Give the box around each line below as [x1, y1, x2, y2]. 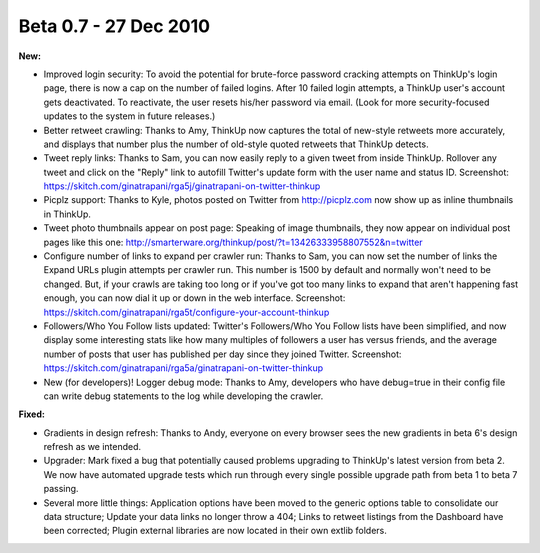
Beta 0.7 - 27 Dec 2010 [18, 15, 210, 37]
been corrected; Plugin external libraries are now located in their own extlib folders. [43, 525, 387, 537]
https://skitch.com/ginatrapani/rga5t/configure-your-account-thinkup [43, 306, 330, 318]
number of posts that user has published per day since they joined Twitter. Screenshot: [43, 348, 402, 360]
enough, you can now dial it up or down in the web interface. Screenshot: [43, 292, 346, 304]
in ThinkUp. [43, 208, 92, 220]
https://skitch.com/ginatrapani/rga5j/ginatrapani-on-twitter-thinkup [43, 180, 321, 192]
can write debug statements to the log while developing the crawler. [43, 390, 324, 402]
